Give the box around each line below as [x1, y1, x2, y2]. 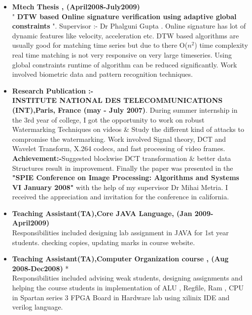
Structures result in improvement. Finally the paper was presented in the [12, 162, 233, 173]
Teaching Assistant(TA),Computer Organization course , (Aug [12, 253, 229, 264]
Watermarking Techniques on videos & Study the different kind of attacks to [12, 124, 244, 134]
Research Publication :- [12, 85, 94, 95]
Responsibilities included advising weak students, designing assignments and [12, 273, 243, 283]
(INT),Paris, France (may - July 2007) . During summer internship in [12, 104, 238, 115]
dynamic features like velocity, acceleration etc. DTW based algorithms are [12, 30, 239, 40]
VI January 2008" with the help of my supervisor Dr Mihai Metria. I [12, 182, 228, 192]
